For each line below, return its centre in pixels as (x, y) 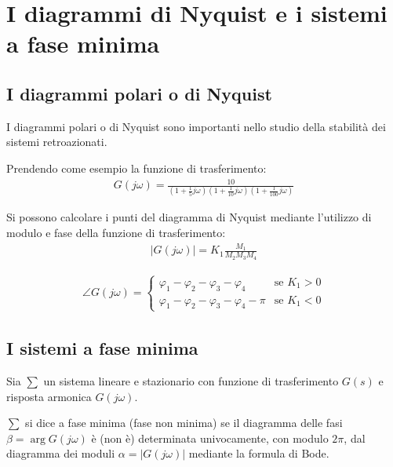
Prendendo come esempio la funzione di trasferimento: (136, 168)
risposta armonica (49, 396)
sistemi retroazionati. (57, 142)
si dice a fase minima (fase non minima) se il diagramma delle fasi (184, 423)
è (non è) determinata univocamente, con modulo (210, 438)
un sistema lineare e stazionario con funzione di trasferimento (191, 380)
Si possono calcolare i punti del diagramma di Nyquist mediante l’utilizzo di (189, 217)
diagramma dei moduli (61, 453)
